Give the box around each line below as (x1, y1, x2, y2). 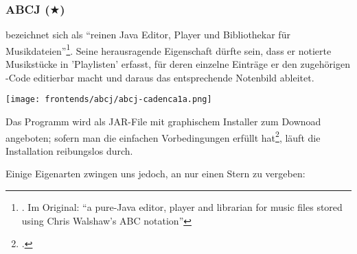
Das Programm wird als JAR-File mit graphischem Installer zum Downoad (5, 114, 321, 128)
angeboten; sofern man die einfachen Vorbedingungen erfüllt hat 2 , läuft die (5, 128, 321, 144)
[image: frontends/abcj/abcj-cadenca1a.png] (5, 94, 212, 105)
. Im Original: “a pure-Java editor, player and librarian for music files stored (21, 199, 343, 214)
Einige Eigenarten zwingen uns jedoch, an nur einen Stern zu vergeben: (5, 166, 306, 181)
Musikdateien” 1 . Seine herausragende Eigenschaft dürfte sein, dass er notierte (5, 41, 332, 58)
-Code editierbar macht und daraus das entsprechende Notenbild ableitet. (5, 70, 314, 84)
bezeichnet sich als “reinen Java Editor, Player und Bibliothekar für (5, 27, 290, 42)
